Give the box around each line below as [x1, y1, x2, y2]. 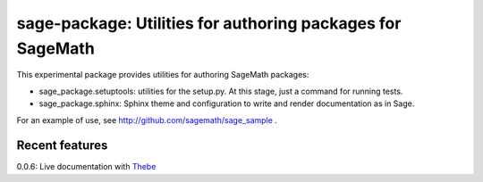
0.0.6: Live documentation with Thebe [16, 161, 157, 172]
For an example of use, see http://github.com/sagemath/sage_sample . [16, 114, 277, 125]
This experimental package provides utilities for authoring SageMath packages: [16, 70, 309, 80]
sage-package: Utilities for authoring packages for [16, 13, 402, 33]
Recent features [16, 138, 108, 153]
